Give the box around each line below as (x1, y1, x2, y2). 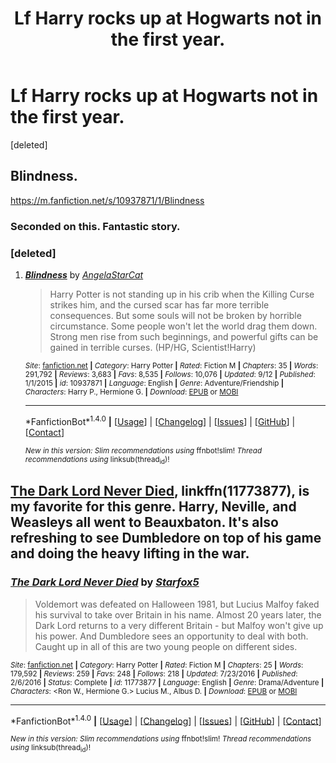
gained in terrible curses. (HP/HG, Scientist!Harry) (49, 341, 257, 353)
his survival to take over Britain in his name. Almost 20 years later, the (34, 608, 322, 621)
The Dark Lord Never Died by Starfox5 (10, 575, 200, 589)
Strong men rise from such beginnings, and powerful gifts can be (49, 330, 319, 342)
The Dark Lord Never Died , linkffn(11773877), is (10, 483, 310, 500)
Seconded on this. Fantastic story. (10, 219, 181, 233)
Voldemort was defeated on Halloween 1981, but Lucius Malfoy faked (34, 598, 320, 610)
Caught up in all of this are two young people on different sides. (34, 640, 298, 652)
